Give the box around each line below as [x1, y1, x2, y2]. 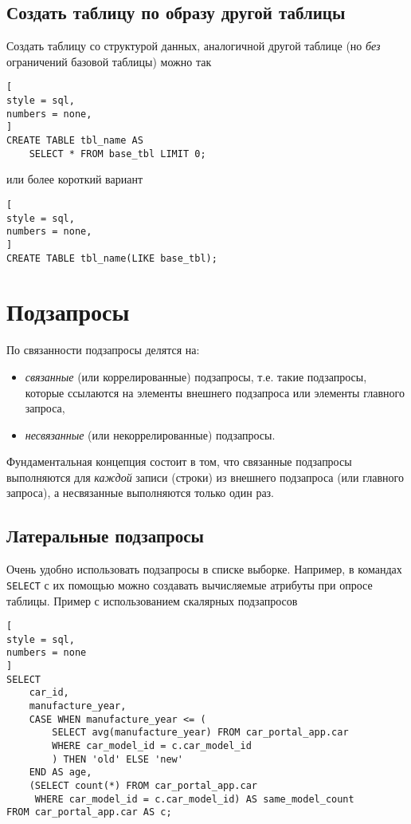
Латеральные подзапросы [6, 523, 204, 548]
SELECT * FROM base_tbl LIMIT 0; [29, 148, 206, 160]
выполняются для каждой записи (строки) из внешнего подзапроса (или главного [6, 468, 404, 485]
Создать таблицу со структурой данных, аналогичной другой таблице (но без [6, 37, 381, 54]
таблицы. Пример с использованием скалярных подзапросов [6, 592, 298, 609]
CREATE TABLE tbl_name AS [6, 135, 143, 147]
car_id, [29, 687, 69, 699]
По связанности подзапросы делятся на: [6, 341, 200, 358]
